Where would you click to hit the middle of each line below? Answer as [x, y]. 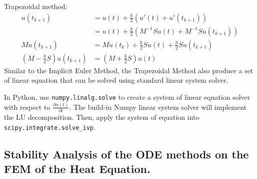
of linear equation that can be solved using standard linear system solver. [116, 80]
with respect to [27, 107]
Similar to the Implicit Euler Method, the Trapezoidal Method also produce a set [129, 70]
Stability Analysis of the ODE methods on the [126, 154]
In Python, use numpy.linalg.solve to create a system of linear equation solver [127, 97]
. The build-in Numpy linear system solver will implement [158, 107]
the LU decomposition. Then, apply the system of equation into [102, 117]
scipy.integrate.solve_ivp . [50, 127]
